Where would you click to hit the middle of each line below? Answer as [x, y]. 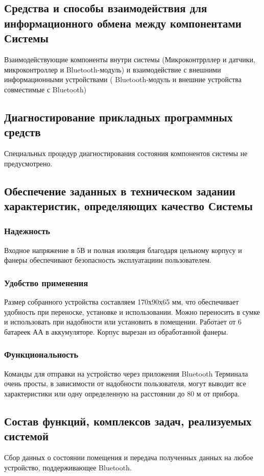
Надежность [27, 231]
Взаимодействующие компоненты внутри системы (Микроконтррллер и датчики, [130, 59]
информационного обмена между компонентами [123, 23]
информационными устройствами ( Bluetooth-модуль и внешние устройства [123, 79]
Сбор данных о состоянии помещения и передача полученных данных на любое [129, 457]
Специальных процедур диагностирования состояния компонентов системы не [126, 153]
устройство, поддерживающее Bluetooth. [68, 467]
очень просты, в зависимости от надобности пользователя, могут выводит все [125, 383]
